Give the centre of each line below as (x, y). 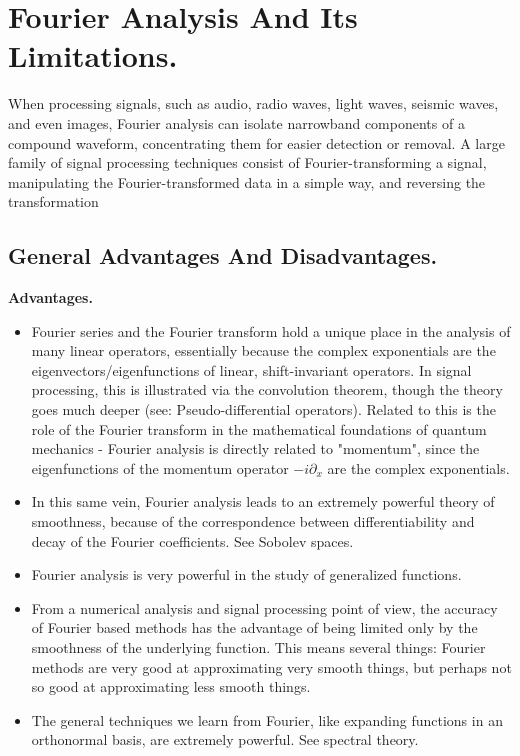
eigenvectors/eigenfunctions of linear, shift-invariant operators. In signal (251, 369)
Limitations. (93, 55)
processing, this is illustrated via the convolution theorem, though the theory (267, 389)
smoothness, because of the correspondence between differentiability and (253, 521)
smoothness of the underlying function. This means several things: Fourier (258, 646)
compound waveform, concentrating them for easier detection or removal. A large (256, 142)
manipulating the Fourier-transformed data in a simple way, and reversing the (247, 181)
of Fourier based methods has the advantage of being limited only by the (254, 627)
